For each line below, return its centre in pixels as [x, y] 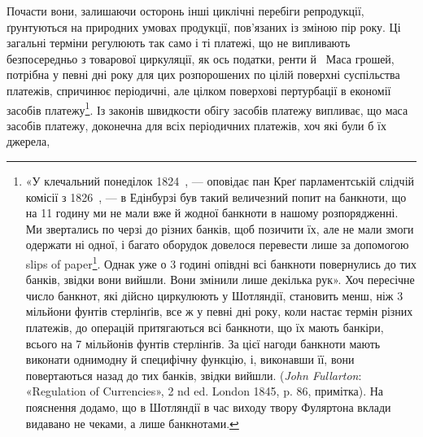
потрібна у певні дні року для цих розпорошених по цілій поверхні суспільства [203, 74]
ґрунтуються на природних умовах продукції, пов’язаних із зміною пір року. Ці [204, 26]
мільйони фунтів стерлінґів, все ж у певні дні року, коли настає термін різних [219, 311]
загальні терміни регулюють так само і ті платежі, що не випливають [179, 43]
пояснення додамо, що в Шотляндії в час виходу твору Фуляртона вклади [208, 406]
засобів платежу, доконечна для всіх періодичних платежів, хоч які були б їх [196, 125]
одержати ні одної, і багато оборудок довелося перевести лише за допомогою [217, 245]
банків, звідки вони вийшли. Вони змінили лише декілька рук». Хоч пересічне [220, 280]
